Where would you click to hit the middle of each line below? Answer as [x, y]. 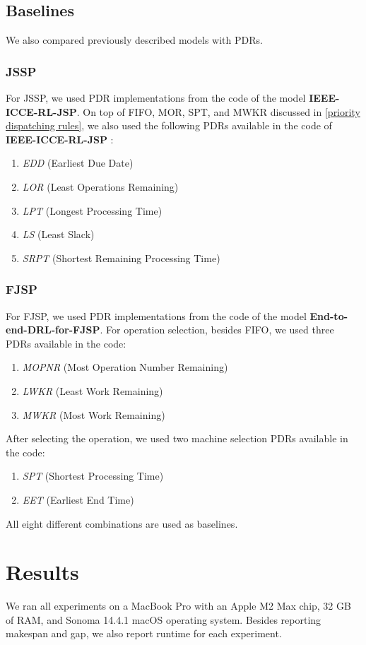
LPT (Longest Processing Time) [92, 210]
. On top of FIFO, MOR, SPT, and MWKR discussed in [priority [218, 111]
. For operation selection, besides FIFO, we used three [217, 330]
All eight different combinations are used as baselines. [122, 523]
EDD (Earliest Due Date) [78, 163]
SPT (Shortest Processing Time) [93, 476]
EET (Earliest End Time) [78, 499]
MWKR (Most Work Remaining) [94, 414]
